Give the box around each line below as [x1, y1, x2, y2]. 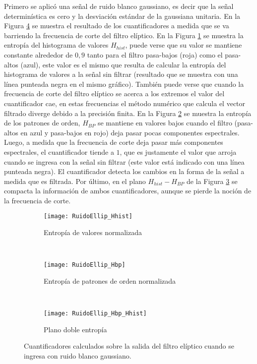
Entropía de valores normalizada [44, 227, 142, 238]
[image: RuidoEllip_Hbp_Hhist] [44, 310, 147, 317]
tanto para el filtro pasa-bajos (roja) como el [87, 49, 223, 60]
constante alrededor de [4, 49, 73, 60]
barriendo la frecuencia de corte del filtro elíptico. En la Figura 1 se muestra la [4, 30, 244, 40]
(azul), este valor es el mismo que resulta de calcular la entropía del [20, 59, 226, 69]
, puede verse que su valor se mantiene [125, 40, 242, 50]
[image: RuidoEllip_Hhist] [44, 213, 132, 220]
